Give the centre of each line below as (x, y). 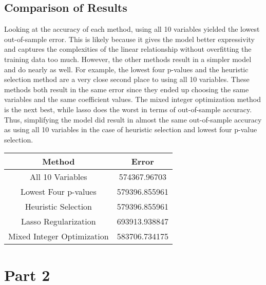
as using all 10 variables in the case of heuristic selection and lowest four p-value (131, 129)
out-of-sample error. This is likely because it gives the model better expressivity (129, 39)
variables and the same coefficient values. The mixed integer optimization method (132, 99)
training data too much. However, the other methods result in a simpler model (128, 59)
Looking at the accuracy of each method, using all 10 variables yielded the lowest (132, 29)
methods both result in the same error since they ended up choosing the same (127, 89)
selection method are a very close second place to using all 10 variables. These (127, 79)
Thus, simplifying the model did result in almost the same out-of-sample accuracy (133, 119)
